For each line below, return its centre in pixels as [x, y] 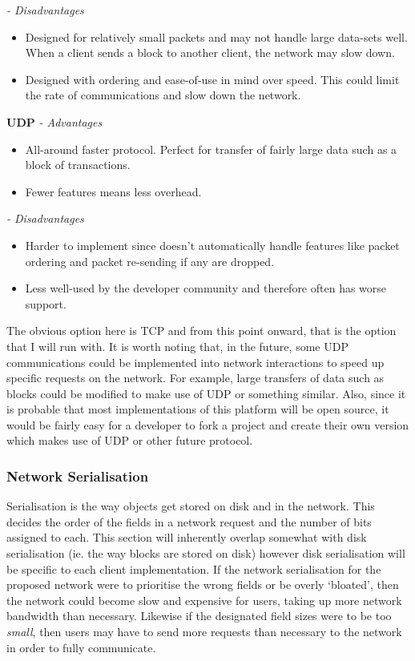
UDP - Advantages [54, 121]
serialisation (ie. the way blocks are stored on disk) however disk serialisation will [206, 553]
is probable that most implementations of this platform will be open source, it [198, 409]
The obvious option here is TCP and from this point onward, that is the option [201, 330]
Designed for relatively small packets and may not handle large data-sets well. [216, 36]
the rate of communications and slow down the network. [163, 95]
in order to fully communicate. [81, 647]
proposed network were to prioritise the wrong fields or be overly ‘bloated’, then [203, 584]
